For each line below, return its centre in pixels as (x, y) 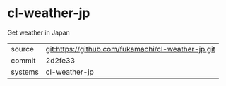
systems (25, 72)
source (22, 49)
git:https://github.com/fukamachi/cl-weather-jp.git (130, 49)
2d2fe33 (60, 60)
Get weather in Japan (39, 32)
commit (23, 60)
